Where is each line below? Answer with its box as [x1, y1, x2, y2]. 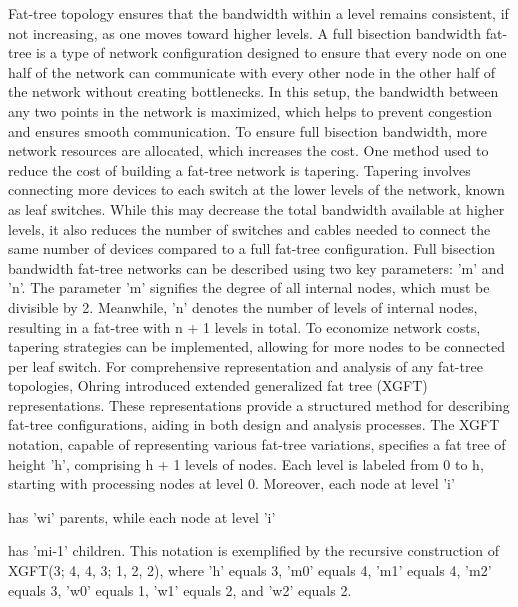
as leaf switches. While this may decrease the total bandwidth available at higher [8, 198, 505, 219]
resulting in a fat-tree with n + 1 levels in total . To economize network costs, [8, 316, 481, 337]
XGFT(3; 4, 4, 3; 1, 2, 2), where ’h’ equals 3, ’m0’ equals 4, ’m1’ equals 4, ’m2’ [8, 560, 492, 581]
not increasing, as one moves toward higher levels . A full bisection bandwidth [8, 22, 482, 43]
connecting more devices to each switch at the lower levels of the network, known [8, 179, 505, 200]
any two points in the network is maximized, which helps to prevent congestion [8, 100, 493, 121]
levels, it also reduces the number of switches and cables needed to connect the [8, 218, 491, 239]
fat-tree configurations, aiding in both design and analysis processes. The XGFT [8, 414, 500, 435]
